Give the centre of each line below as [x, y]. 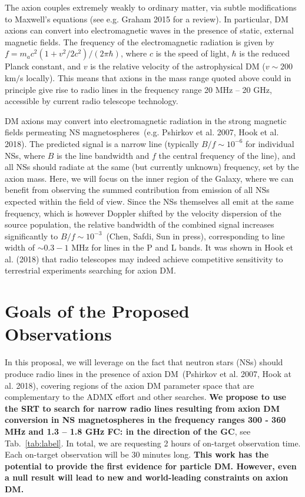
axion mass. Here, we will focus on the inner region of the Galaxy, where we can [149, 178]
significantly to [32, 236]
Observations [58, 334]
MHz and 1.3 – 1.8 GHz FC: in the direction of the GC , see [128, 431]
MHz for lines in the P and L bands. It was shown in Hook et [182, 247]
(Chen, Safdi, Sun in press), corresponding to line [195, 236]
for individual [270, 143]
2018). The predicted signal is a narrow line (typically [102, 143]
